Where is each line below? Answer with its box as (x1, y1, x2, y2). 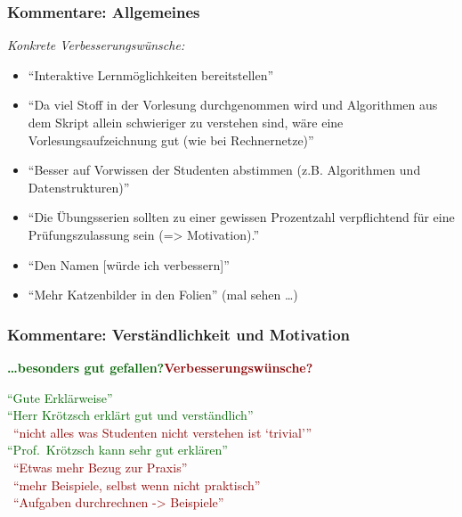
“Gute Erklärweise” (7, 388, 113, 406)
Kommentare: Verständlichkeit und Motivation (7, 323, 351, 345)
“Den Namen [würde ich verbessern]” (28, 255, 230, 274)
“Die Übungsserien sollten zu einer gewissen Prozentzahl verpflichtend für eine (28, 208, 455, 226)
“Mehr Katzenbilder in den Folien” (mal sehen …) (28, 285, 298, 304)
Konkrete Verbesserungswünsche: (7, 36, 185, 54)
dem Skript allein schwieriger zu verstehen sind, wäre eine (28, 113, 344, 131)
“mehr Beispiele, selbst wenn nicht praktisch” (13, 475, 261, 494)
